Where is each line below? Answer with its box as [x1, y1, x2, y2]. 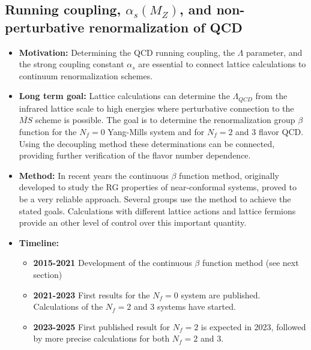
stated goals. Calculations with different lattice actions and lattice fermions [19, 204, 296, 217]
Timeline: [19, 236, 59, 249]
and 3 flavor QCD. [235, 125, 304, 138]
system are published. [181, 288, 261, 301]
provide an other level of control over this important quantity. [19, 216, 247, 229]
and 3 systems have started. [134, 300, 236, 313]
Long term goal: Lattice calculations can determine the [19, 89, 230, 102]
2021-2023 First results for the [33, 288, 150, 301]
